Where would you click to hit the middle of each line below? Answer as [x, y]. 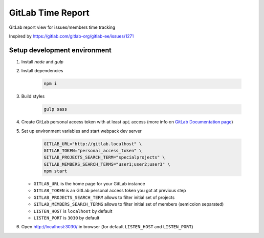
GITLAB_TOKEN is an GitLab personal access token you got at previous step [110, 191]
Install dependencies [42, 71]
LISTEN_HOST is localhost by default [73, 211]
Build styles [33, 96]
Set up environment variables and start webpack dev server [81, 131]
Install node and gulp [42, 61]
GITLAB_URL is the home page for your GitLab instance [89, 184]
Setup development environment [60, 50]
